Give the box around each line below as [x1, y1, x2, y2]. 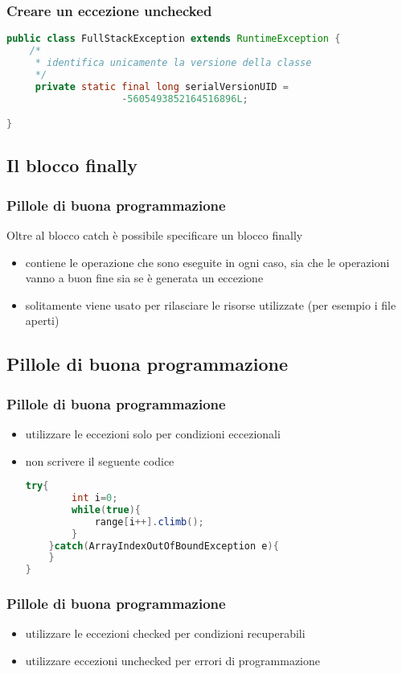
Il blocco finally [6, 153, 138, 178]
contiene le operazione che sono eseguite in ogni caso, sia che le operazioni [25, 253, 390, 270]
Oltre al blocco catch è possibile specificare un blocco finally [6, 227, 303, 243]
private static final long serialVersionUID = [35, 80, 289, 92]
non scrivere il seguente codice [25, 452, 174, 469]
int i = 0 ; [72, 492, 118, 504]
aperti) [25, 312, 59, 329]
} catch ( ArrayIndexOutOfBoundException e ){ [48, 540, 279, 552]
